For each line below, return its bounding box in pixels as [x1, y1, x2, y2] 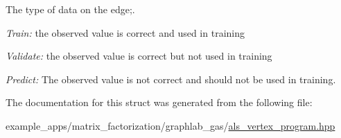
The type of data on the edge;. [6, 2, 135, 16]
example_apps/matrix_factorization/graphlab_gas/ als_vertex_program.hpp [6, 118, 335, 132]
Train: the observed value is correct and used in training [6, 25, 245, 40]
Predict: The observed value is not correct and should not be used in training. [6, 71, 336, 86]
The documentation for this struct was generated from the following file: [6, 95, 313, 110]
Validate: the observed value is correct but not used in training [6, 49, 272, 63]
